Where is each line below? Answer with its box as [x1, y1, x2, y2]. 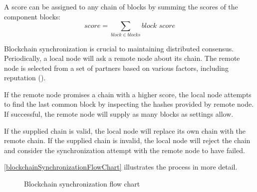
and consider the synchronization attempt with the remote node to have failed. [4, 145, 245, 155]
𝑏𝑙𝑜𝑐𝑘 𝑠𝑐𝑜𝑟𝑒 [141, 22, 176, 30]
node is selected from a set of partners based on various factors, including [4, 62, 229, 73]
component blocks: [4, 11, 61, 21]
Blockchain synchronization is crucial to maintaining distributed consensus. [4, 43, 234, 53]
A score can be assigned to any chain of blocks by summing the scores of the [4, 1, 238, 11]
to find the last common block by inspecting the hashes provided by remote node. [4, 99, 254, 109]
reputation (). [4, 72, 46, 83]
